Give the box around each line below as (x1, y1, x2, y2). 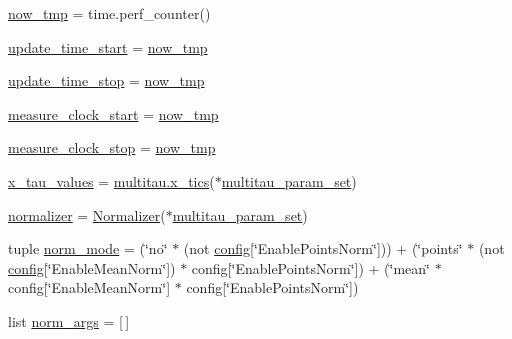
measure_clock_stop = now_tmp (8, 137, 216, 158)
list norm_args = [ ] (8, 310, 130, 331)
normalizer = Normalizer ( (8, 204, 166, 225)
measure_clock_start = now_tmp (8, 103, 219, 124)
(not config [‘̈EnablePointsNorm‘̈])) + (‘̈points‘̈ (183, 238, 463, 259)
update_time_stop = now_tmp (8, 70, 205, 91)
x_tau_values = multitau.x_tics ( (8, 170, 215, 191)
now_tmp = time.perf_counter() (8, 3, 211, 23)
